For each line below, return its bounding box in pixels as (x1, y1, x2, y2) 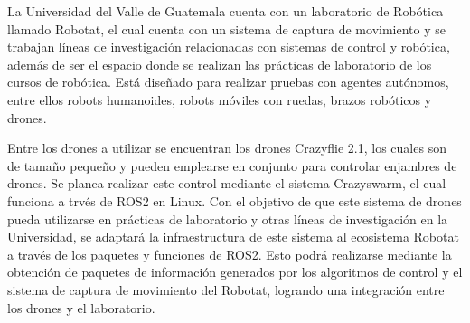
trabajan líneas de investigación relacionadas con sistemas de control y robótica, (7, 37, 450, 56)
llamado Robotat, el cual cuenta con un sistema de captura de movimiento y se (7, 19, 446, 38)
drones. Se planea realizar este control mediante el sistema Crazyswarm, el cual (7, 174, 446, 193)
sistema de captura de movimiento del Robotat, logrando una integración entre (7, 280, 445, 299)
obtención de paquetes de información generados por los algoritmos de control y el (7, 262, 463, 281)
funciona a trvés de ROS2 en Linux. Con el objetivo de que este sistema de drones (7, 191, 462, 210)
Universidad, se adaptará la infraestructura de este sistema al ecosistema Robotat (7, 227, 459, 246)
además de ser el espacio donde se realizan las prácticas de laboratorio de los (7, 54, 432, 73)
